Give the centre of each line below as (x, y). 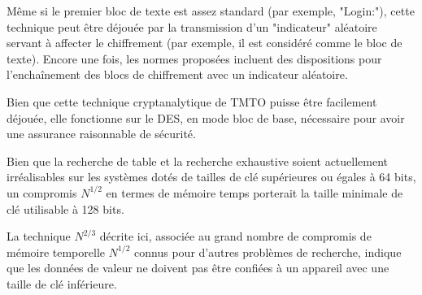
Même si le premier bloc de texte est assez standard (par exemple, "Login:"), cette (211, 11)
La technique (39, 236)
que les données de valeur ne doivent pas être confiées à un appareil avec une (198, 268)
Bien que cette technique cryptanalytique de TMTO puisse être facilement (192, 101)
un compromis (42, 192)
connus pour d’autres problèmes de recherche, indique (268, 252)
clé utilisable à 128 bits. (65, 208)
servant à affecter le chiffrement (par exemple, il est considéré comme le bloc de (204, 43)
